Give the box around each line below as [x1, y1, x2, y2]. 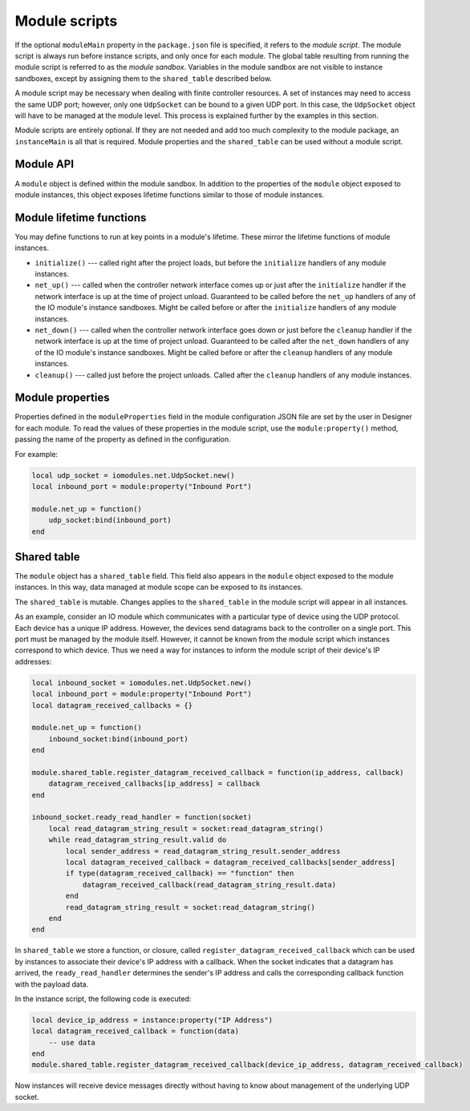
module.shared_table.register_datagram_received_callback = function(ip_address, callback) [31, 768, 404, 777]
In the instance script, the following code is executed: [14, 994, 192, 1004]
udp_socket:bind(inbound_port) [48, 515, 172, 525]
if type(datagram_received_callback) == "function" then [65, 869, 294, 878]
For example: [14, 449, 59, 459]
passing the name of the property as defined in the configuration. [14, 434, 232, 444]
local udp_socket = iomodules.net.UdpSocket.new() [31, 471, 236, 480]
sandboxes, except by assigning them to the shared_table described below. [14, 73, 273, 83]
